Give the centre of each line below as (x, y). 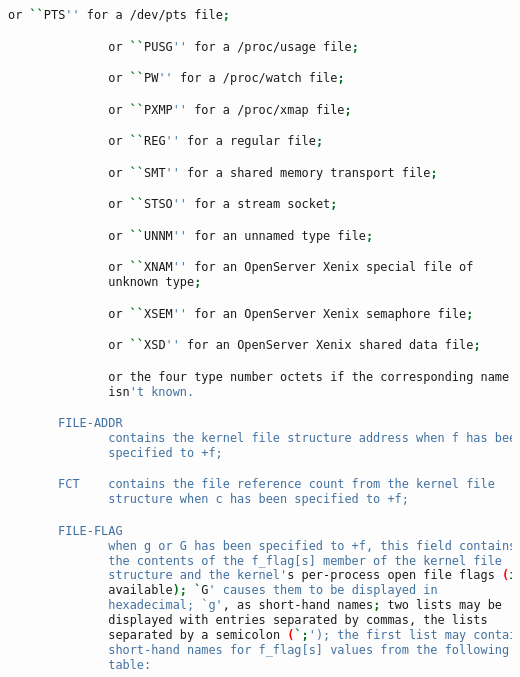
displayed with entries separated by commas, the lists (298, 620)
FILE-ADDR (90, 423)
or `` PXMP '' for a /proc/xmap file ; (230, 109)
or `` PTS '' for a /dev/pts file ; (119, 15)
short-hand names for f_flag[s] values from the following (309, 649)
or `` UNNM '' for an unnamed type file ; (241, 235)
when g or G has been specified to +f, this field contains (312, 545)
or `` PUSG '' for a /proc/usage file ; (233, 46)
